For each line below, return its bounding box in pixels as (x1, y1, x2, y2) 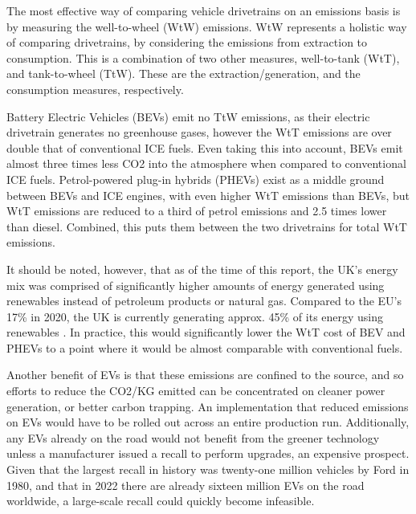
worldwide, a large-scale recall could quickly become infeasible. (6, 492, 315, 509)
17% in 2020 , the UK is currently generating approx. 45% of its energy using (6, 308, 384, 324)
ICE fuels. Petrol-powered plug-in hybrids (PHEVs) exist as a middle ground (6, 170, 385, 187)
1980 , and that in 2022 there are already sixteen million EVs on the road (6, 476, 365, 493)
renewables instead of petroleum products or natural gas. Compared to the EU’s (6, 292, 402, 309)
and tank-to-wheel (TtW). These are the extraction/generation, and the (6, 65, 361, 82)
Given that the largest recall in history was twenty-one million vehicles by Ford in (6, 461, 410, 478)
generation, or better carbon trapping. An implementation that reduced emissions (6, 398, 409, 414)
